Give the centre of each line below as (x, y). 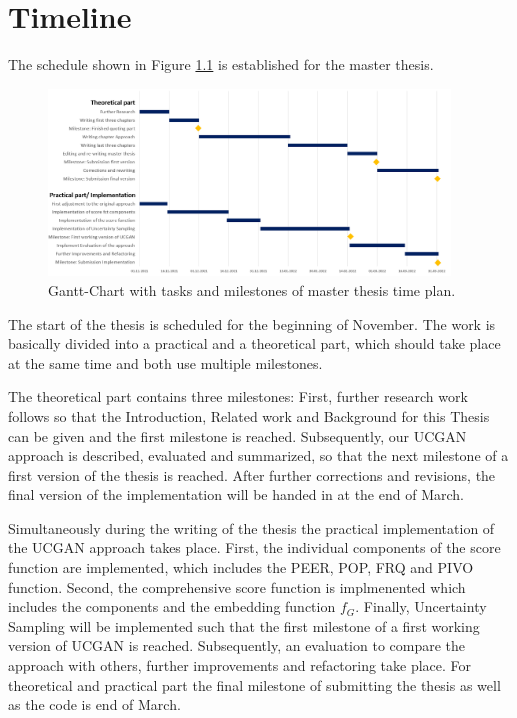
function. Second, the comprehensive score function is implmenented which (237, 586)
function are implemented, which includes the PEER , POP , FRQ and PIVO (241, 567)
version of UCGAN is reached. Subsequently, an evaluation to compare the (237, 645)
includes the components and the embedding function (172, 606)
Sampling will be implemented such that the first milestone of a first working (244, 625)
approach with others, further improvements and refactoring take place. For (240, 665)
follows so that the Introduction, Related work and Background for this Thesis (249, 415)
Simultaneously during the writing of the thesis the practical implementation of (251, 527)
